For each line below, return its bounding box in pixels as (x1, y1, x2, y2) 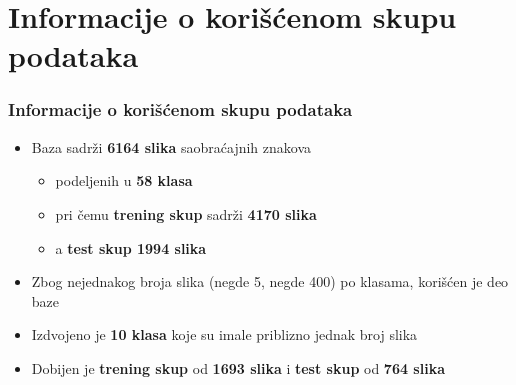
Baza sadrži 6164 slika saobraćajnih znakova (31, 136, 312, 157)
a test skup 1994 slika (55, 237, 207, 258)
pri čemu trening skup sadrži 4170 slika (55, 203, 317, 224)
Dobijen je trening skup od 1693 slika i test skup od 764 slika (31, 357, 445, 378)
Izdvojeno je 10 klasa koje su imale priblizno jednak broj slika (31, 324, 418, 345)
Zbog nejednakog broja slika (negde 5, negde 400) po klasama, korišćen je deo (31, 271, 509, 292)
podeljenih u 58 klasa (55, 170, 193, 191)
